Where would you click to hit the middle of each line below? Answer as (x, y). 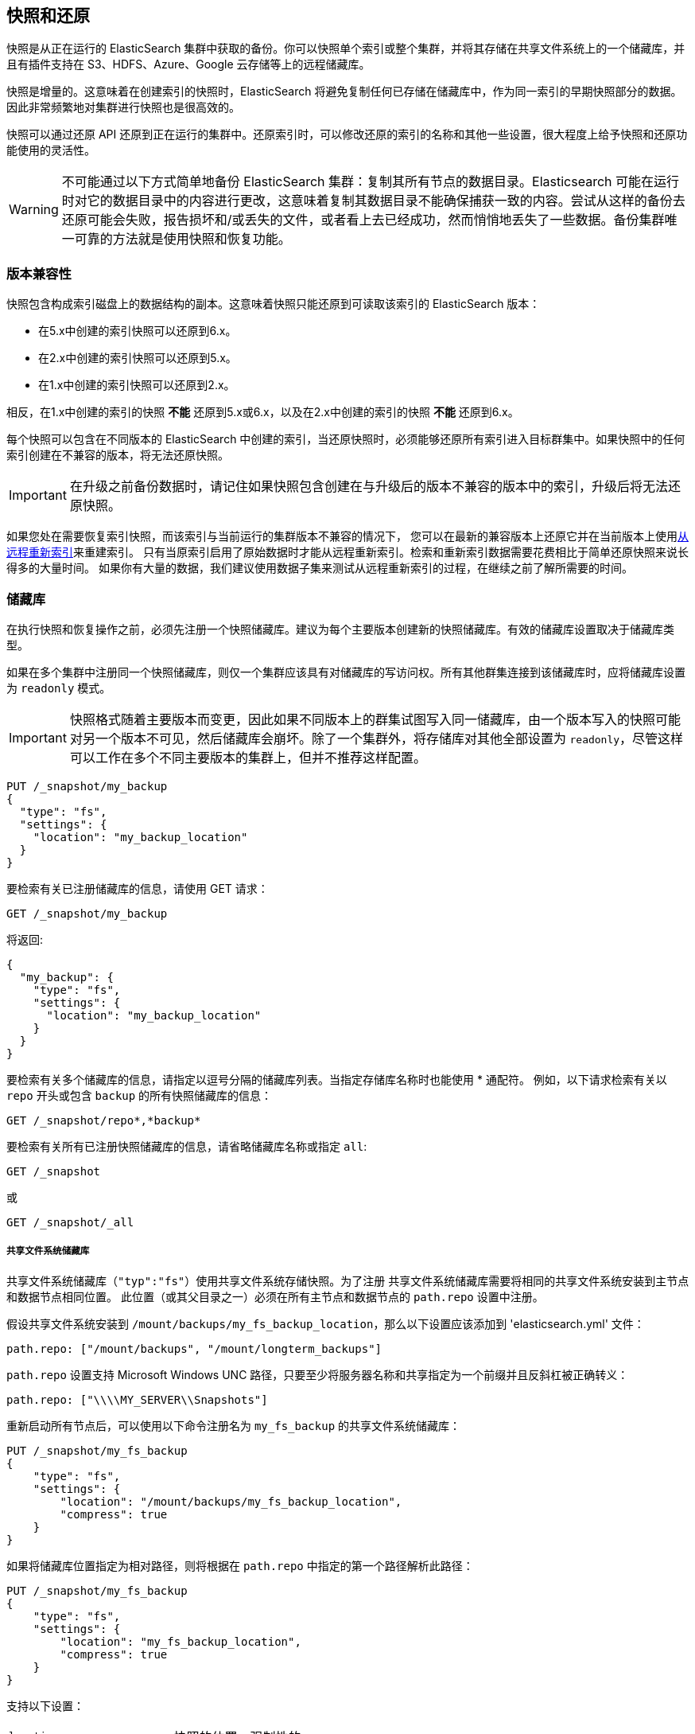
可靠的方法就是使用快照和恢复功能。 (182, 239)
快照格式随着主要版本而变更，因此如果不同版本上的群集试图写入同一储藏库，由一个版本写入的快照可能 (375, 719)
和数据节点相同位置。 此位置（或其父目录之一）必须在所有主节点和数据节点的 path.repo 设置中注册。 (275, 1296)
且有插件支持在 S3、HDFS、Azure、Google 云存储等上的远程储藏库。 (188, 64)
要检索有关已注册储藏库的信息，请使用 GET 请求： (138, 888)
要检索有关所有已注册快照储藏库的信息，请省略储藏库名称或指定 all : (187, 1146)
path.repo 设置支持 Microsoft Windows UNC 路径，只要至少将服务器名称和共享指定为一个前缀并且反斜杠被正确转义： (318, 1374)
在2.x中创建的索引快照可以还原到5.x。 (138, 358)
